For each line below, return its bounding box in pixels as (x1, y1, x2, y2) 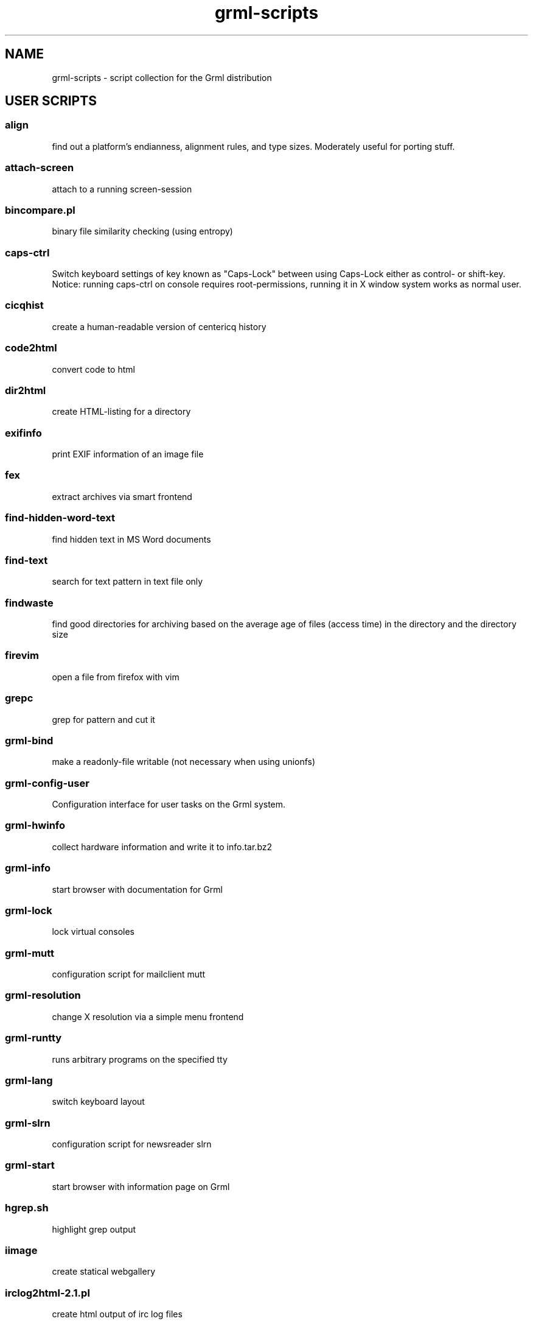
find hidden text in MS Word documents (52, 533, 211, 544)
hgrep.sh (5, 1202, 49, 1214)
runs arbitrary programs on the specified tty (52, 1054, 228, 1065)
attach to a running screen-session (52, 183, 192, 194)
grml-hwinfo (5, 819, 66, 832)
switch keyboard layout (52, 1096, 145, 1107)
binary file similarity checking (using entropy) (52, 226, 233, 237)
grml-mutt (5, 946, 55, 959)
